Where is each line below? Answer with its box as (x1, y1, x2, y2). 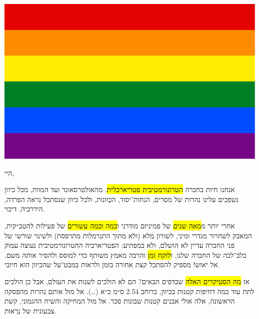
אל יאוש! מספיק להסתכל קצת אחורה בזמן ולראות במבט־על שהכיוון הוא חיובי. (4, 259, 220, 270)
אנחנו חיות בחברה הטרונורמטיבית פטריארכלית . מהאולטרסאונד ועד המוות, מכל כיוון (4, 184, 235, 195)
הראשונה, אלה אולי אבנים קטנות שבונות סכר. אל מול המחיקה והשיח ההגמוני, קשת (4, 296, 235, 306)
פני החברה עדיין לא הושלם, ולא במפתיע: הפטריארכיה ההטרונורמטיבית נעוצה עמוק (4, 240, 235, 250)
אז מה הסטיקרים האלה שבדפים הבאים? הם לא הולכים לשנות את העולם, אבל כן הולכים (4, 276, 250, 286)
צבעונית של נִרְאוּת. (4, 305, 56, 316)
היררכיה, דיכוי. (4, 204, 45, 214)
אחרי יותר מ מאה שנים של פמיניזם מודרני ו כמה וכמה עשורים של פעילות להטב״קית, (4, 220, 235, 231)
